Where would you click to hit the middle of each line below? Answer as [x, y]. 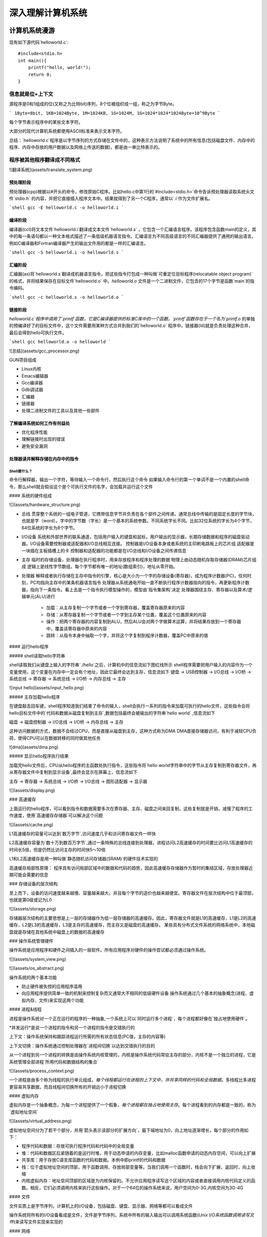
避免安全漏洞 [35, 446]
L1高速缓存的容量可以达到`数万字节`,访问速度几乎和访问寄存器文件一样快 [83, 833]
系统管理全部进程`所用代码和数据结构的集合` [54, 1062]
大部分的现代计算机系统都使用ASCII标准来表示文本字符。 [67, 131]
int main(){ [32, 60]
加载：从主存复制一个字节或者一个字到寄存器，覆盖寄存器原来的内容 [115, 608]
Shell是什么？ [21, 471]
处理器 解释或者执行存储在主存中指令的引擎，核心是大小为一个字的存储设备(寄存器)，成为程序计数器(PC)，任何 [134, 575]
